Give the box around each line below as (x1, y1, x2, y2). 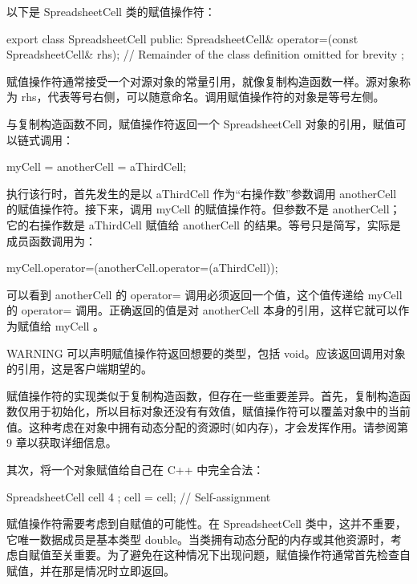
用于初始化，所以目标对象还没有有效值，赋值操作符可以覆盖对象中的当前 (28, 403, 411, 420)
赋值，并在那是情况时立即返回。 (6, 562, 175, 579)
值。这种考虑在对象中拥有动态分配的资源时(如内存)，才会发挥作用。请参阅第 (6, 418, 408, 435)
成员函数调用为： (6, 232, 96, 249)
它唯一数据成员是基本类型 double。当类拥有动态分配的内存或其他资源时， (6, 530, 391, 547)
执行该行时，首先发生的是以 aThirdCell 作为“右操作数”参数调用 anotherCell (6, 185, 397, 201)
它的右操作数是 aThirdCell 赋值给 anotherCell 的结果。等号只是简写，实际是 (6, 216, 401, 233)
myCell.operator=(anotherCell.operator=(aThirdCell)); (6, 259, 278, 276)
